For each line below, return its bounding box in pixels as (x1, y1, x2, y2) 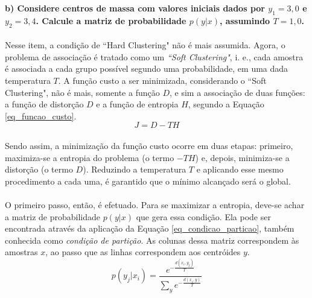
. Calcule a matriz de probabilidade (36, 14, 186, 27)
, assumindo (220, 14, 270, 27)
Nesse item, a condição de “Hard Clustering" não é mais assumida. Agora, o (5, 39, 285, 51)
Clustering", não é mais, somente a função (5, 86, 160, 98)
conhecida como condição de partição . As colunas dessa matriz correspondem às (5, 233, 299, 246)
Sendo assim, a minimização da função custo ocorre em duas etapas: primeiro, (5, 139, 293, 151)
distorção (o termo (5, 163, 73, 176)
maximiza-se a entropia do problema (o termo (5, 151, 174, 163)
